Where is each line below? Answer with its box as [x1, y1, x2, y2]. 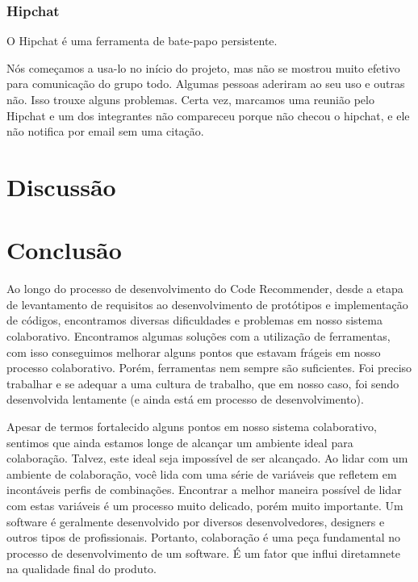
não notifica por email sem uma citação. [6, 123, 204, 140]
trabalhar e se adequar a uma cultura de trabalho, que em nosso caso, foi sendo [6, 375, 399, 391]
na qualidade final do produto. [6, 560, 157, 577]
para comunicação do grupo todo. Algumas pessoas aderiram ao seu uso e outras [6, 75, 405, 92]
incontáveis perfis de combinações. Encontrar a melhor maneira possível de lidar [6, 481, 402, 498]
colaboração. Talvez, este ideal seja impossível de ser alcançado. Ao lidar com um [6, 450, 408, 467]
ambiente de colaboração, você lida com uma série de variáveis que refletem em [6, 465, 397, 482]
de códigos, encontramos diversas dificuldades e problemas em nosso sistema [6, 312, 382, 329]
